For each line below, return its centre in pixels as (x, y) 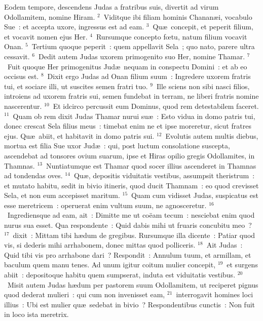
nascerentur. (23, 106)
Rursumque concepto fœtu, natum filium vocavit (172, 36)
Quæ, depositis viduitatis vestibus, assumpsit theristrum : (164, 175)
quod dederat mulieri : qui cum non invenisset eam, (85, 294)
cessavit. (17, 56)
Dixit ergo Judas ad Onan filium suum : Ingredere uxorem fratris (149, 76)
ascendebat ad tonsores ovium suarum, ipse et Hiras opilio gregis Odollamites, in (129, 155)
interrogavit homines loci (215, 294)
